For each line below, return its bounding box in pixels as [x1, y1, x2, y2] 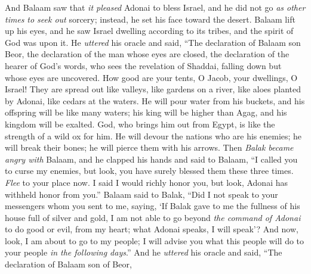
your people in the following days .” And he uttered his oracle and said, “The [5, 246, 282, 259]
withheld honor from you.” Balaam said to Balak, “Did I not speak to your [5, 188, 278, 200]
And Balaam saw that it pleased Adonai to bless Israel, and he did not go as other [5, 1, 306, 13]
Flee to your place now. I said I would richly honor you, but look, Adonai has [5, 176, 288, 188]
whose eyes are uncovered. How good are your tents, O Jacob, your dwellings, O [5, 71, 298, 83]
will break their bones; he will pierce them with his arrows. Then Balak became [5, 141, 294, 154]
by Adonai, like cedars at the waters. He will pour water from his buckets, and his [5, 94, 305, 107]
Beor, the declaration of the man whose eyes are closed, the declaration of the [5, 48, 290, 60]
